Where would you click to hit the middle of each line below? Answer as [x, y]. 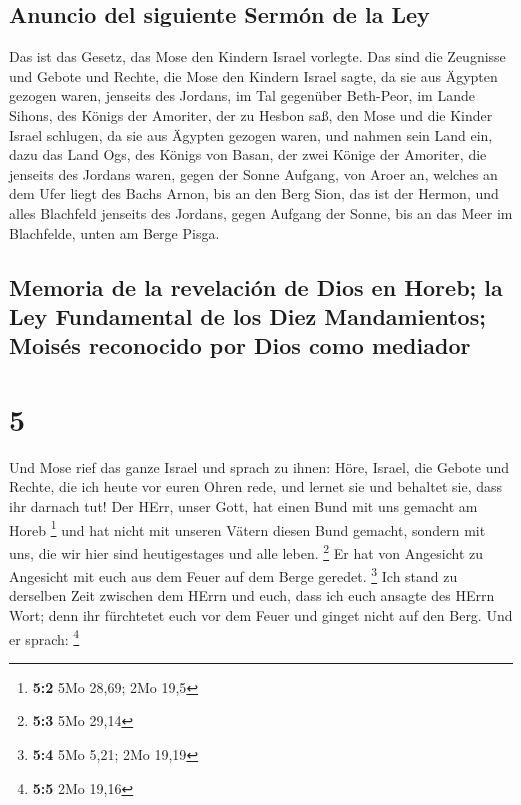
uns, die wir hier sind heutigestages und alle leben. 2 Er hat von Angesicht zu [246, 551]
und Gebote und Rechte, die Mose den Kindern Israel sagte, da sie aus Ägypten [253, 75]
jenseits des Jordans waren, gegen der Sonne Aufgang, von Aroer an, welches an [253, 173]
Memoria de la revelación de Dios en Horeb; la [256, 286]
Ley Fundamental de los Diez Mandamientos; [247, 315]
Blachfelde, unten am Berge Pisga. [114, 232]
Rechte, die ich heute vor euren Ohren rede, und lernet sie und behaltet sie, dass [256, 486]
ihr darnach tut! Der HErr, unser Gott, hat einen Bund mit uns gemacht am [243, 506]
